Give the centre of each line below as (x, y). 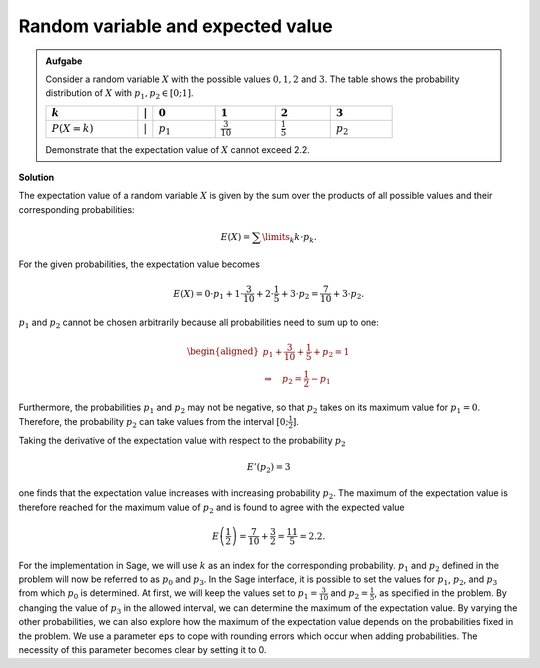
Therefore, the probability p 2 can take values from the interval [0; (153, 422)
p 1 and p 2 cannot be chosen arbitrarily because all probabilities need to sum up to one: (198, 323)
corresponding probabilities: (76, 209)
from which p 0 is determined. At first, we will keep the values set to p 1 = (168, 594)
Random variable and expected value (176, 26)
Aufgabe (64, 61)
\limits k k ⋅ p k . (289, 238)
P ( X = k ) (72, 128)
